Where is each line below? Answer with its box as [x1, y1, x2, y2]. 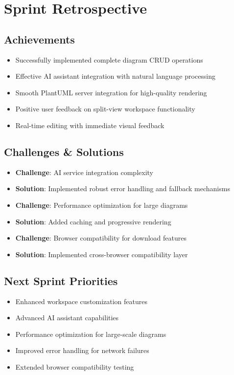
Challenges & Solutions [4, 144, 124, 159]
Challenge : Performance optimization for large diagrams [15, 199, 188, 210]
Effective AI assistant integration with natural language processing [15, 71, 216, 81]
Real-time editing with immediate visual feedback [15, 120, 164, 130]
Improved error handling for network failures [15, 345, 149, 355]
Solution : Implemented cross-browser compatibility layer [15, 249, 188, 259]
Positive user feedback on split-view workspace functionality [15, 104, 195, 114]
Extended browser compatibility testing [15, 361, 134, 372]
